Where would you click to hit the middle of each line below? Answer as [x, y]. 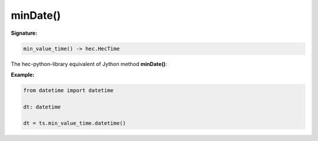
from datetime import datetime [69, 90]
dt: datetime [42, 107]
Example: [23, 74]
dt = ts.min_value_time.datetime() [74, 123]
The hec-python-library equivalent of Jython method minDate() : [89, 64]
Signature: [24, 33]
